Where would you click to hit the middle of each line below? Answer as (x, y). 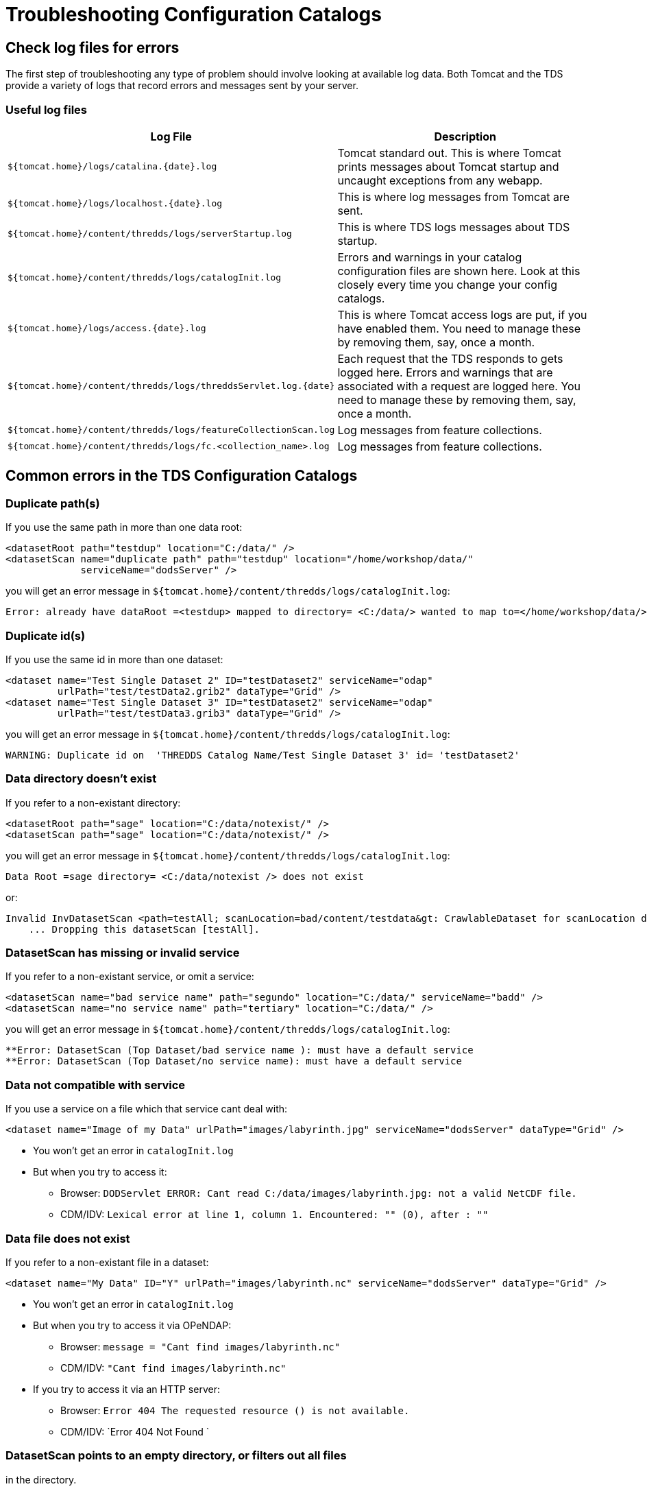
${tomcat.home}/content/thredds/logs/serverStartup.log (150, 234)
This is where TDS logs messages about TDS (454, 227)
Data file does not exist (68, 1238)
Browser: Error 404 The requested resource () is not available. (235, 1410)
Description (465, 136)
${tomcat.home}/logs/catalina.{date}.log (112, 167)
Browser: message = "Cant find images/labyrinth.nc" (200, 1346)
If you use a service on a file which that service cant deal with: (147, 1109)
